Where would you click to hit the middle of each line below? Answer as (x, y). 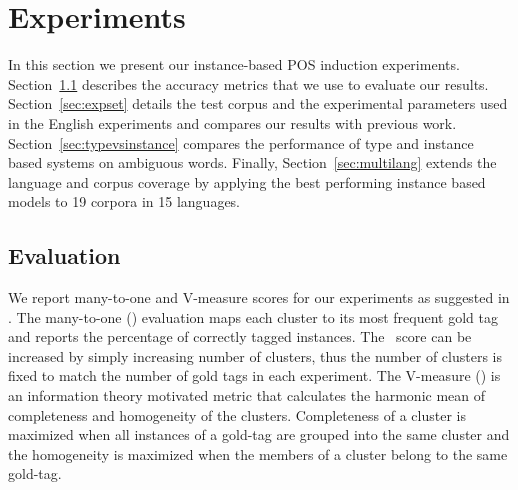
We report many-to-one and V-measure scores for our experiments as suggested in (259, 297)
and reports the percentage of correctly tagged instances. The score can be (240, 336)
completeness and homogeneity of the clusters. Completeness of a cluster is (237, 414)
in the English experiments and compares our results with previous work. (232, 122)
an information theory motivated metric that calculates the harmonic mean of (247, 395)
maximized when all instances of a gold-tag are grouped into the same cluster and (259, 434)
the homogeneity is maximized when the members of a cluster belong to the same (258, 453)
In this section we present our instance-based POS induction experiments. (234, 64)
